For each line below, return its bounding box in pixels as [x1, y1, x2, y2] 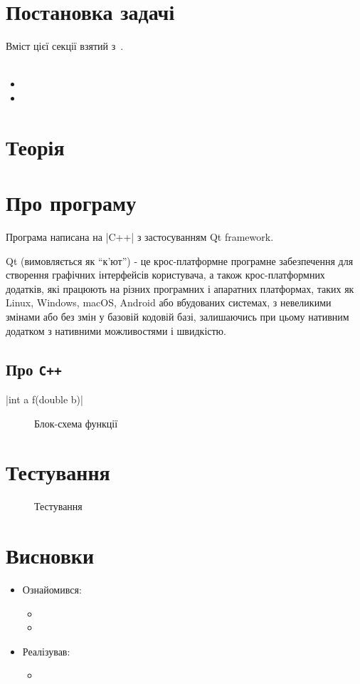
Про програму [6, 188, 137, 217]
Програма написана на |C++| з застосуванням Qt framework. [6, 229, 274, 244]
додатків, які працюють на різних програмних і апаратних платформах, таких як [6, 281, 354, 296]
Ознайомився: [22, 581, 82, 596]
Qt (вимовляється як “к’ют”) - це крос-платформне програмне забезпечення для [6, 253, 354, 268]
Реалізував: [22, 643, 70, 658]
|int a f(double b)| [6, 391, 83, 406]
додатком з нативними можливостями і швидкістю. [6, 323, 226, 338]
